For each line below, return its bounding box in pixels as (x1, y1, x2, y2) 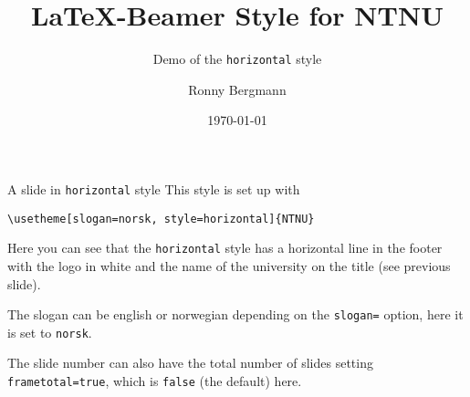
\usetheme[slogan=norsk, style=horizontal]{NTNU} (7, 212, 315, 225)
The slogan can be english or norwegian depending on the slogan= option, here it (7, 305, 464, 324)
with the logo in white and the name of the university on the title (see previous (7, 256, 451, 275)
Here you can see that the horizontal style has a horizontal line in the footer (7, 238, 443, 257)
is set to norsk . (7, 322, 92, 341)
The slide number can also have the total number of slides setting (7, 353, 373, 372)
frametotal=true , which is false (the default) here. (7, 371, 302, 391)
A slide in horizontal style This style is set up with (7, 179, 300, 198)
